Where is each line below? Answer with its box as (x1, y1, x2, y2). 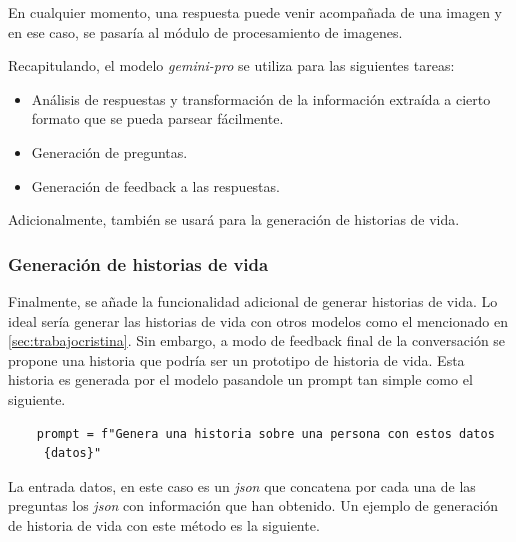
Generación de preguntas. (31, 141, 188, 162)
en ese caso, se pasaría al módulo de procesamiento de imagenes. (8, 21, 403, 42)
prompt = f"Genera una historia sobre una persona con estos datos (36, 426, 495, 441)
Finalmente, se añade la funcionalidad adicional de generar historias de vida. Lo (8, 290, 498, 311)
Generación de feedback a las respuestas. (31, 175, 280, 196)
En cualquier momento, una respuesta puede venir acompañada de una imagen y (8, 2, 502, 22)
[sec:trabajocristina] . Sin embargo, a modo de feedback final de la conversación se (8, 330, 506, 351)
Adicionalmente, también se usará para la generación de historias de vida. (8, 209, 460, 230)
